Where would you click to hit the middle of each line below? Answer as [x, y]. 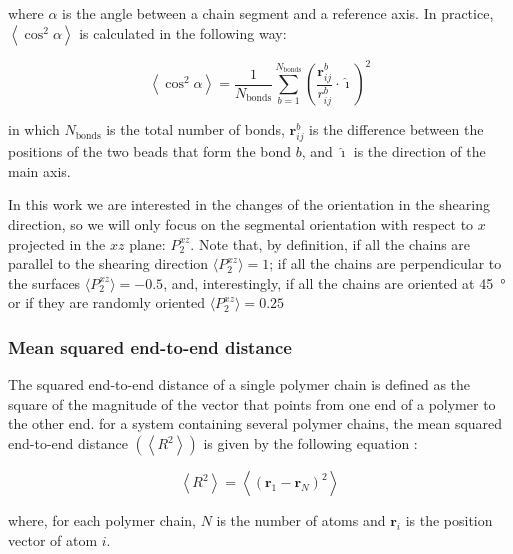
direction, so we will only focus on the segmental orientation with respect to [241, 224]
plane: [147, 243]
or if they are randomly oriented [106, 302]
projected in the [57, 243]
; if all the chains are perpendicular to [385, 263]
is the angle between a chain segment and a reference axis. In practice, [278, 13]
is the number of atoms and [301, 520]
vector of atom [53, 539]
